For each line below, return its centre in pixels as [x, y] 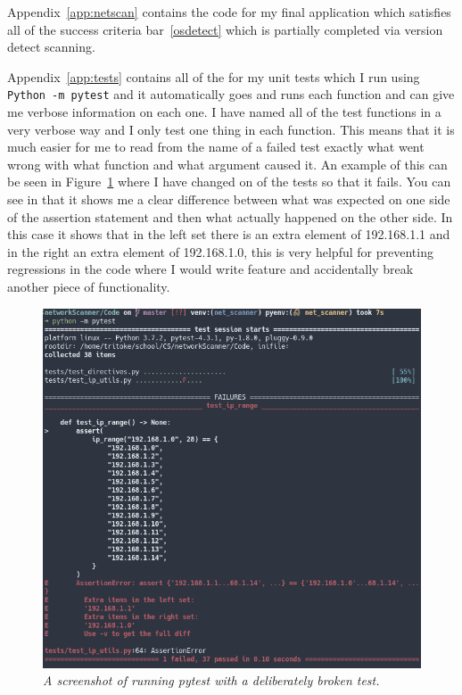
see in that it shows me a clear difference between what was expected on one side [229, 199]
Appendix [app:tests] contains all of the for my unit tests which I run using [214, 76]
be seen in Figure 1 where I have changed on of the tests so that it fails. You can [229, 182]
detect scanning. [51, 47]
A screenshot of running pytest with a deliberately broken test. [211, 680]
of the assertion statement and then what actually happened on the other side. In [230, 216]
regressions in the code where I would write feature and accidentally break [210, 269]
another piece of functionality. [89, 286]
